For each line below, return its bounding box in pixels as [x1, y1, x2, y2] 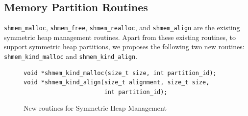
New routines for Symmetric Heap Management [24, 103, 167, 113]
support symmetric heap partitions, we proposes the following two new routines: [4, 41, 245, 52]
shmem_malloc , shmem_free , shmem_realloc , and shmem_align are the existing [4, 22, 240, 33]
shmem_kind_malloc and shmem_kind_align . [4, 51, 138, 61]
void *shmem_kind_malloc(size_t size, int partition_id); [24, 69, 217, 77]
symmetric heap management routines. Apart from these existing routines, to [4, 32, 236, 42]
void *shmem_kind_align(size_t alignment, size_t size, [24, 79, 210, 86]
